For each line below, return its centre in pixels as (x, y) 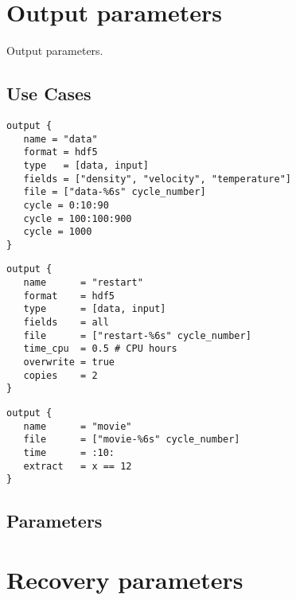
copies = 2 (60, 375)
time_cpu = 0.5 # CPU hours (100, 349)
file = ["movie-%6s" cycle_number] (132, 440)
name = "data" (60, 139)
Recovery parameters (125, 579)
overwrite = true (69, 362)
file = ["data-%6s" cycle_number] (115, 192)
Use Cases (49, 94)
